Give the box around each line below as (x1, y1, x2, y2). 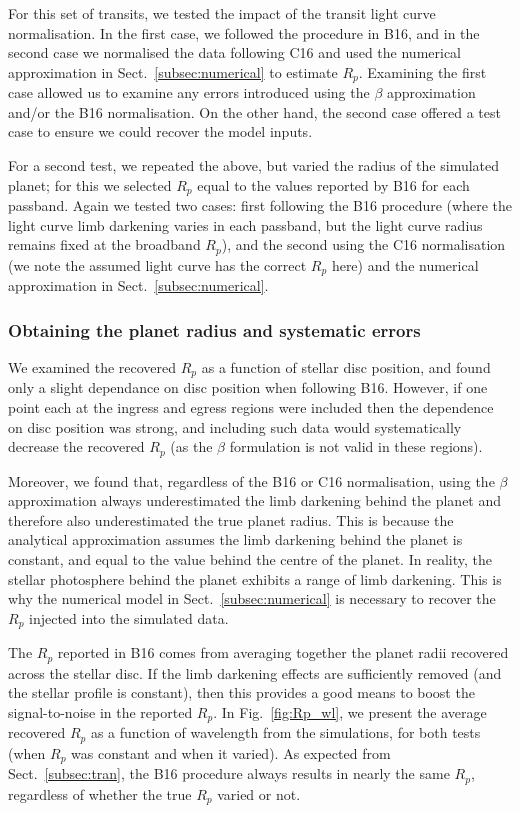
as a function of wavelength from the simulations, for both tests (90, 722, 481, 743)
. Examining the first (358, 61, 487, 82)
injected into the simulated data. (29, 607, 229, 628)
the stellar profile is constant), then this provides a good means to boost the (8, 682, 475, 703)
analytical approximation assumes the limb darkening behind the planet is (8, 529, 463, 550)
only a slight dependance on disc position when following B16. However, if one (8, 377, 488, 398)
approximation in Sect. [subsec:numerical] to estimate (8, 61, 338, 82)
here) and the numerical (331, 254, 479, 275)
